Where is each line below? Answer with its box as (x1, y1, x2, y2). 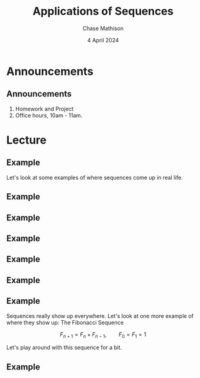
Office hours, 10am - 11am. (15, 112, 83, 119)
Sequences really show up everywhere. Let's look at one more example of (6, 312, 194, 320)
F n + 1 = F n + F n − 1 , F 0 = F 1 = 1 (60, 330, 147, 339)
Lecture (6, 133, 47, 147)
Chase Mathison (82, 25, 124, 32)
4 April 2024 (87, 36, 120, 44)
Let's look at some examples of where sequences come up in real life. (6, 174, 183, 181)
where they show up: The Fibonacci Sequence (6, 318, 124, 326)
